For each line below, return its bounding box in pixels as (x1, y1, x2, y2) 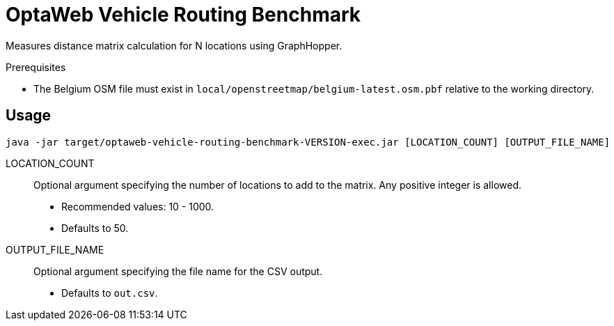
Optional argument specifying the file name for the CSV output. (33, 265, 323, 277)
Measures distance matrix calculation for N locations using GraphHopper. (6, 39, 343, 52)
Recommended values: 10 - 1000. (61, 200, 214, 212)
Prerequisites (6, 61, 66, 73)
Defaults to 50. (61, 222, 129, 234)
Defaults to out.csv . (61, 286, 158, 299)
